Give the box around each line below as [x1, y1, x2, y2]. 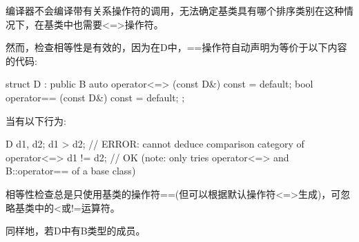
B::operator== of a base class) [6, 163, 136, 178]
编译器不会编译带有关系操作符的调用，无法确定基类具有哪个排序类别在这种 [6, 3, 344, 17]
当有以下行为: [6, 113, 66, 128]
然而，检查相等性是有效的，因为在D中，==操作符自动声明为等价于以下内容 [6, 40, 347, 54]
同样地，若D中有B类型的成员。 [6, 223, 146, 238]
